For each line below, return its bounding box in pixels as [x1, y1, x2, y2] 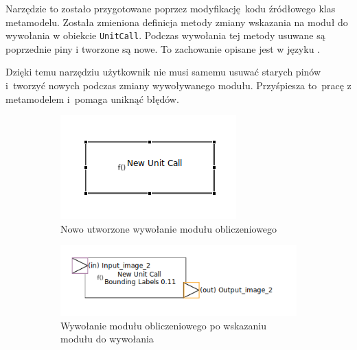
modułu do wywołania [60, 331, 154, 346]
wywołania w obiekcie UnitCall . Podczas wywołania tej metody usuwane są [5, 28, 325, 43]
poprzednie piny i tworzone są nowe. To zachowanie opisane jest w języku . [5, 41, 320, 56]
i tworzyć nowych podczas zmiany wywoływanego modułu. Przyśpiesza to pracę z [5, 78, 352, 93]
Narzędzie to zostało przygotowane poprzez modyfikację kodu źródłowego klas [5, 1, 336, 15]
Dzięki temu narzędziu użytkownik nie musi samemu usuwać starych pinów [5, 65, 321, 79]
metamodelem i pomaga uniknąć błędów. [5, 91, 179, 106]
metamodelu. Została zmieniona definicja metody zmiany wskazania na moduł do [5, 14, 348, 29]
